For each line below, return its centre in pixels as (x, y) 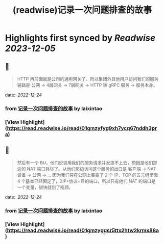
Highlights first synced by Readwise (80, 38)
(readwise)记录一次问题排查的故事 (82, 10)
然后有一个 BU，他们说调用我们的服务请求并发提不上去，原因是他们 (85, 163)
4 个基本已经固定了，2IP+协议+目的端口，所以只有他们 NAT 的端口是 (86, 181)
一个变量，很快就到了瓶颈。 (45, 187)
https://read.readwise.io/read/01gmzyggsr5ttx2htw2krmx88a (83, 230)
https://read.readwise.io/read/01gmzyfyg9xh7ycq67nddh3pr (82, 128)
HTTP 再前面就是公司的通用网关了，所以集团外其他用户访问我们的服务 (88, 79)
